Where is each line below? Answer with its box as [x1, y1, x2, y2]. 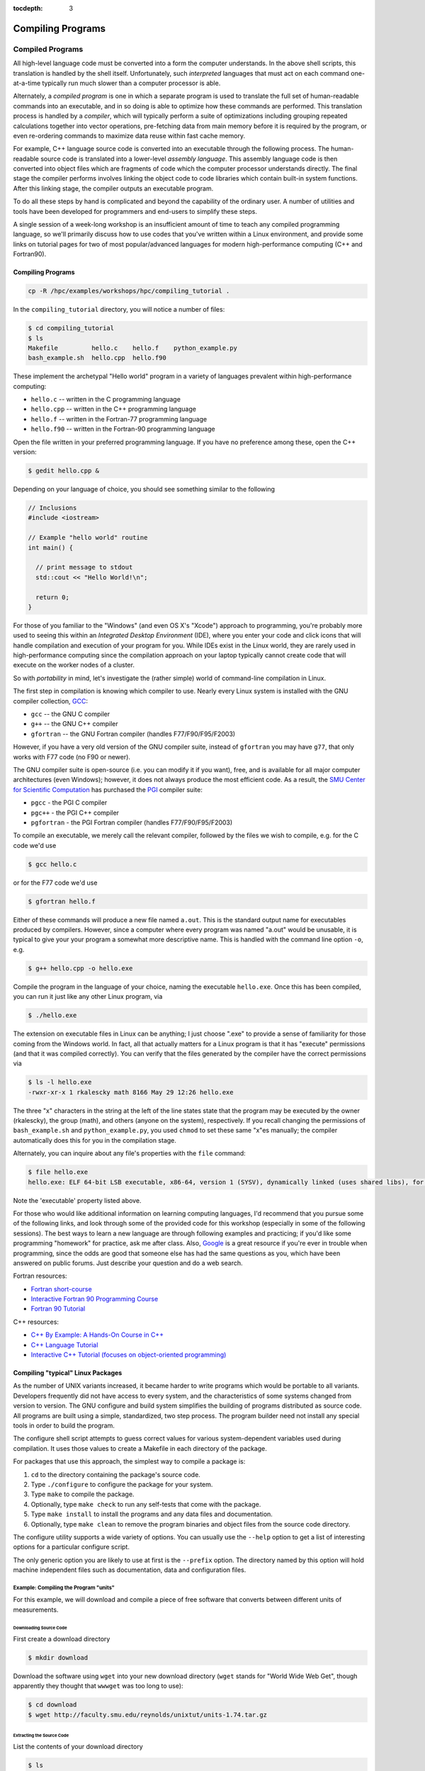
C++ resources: [13, 1318, 59, 1326]
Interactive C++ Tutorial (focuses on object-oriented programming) [30, 1350, 227, 1359]
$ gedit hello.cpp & [28, 467, 99, 475]
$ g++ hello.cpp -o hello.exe [28, 964, 133, 972]
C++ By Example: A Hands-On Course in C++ [30, 1330, 164, 1339]
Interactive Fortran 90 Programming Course [30, 1295, 159, 1303]
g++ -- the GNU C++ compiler [30, 720, 118, 728]
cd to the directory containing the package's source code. [30, 1470, 201, 1478]
